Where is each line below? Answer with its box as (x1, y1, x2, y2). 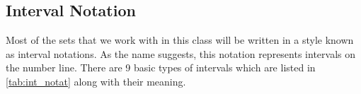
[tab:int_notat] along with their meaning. (6, 74, 186, 88)
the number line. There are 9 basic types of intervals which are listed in (6, 60, 316, 75)
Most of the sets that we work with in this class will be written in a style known (6, 33, 354, 47)
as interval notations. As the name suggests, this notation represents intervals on (6, 46, 356, 61)
